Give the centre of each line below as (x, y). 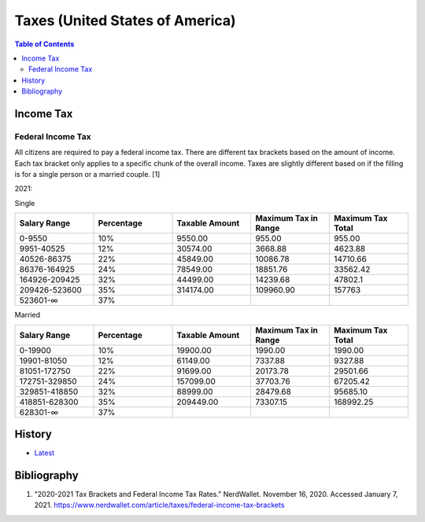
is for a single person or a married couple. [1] (87, 175)
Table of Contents (44, 44)
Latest (44, 453)
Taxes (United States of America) (125, 20)
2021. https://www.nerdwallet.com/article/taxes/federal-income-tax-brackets (159, 505)
